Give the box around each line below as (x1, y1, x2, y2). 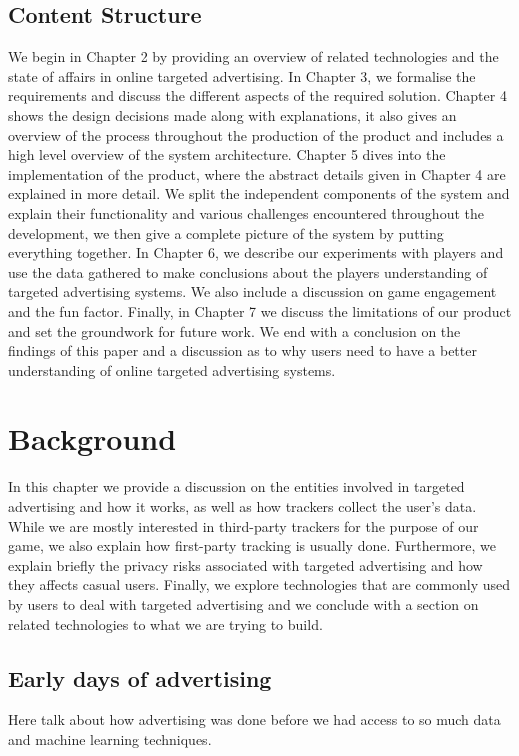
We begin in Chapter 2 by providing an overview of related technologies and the (8, 46, 499, 67)
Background (8, 418, 177, 459)
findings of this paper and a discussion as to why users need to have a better (8, 340, 477, 361)
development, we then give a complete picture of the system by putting (8, 222, 444, 243)
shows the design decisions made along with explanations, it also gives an (8, 104, 457, 125)
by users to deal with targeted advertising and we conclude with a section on (8, 593, 479, 614)
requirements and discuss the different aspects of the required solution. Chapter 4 (8, 85, 507, 106)
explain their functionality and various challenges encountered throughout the (8, 202, 484, 223)
